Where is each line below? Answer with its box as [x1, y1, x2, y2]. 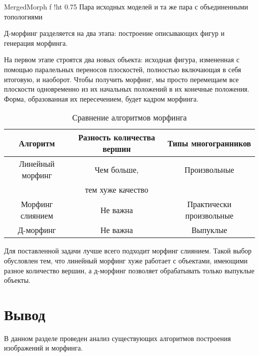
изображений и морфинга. [4, 343, 83, 353]
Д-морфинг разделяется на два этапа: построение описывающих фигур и [4, 28, 225, 38]
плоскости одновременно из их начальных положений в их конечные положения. [4, 84, 250, 94]
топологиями [4, 11, 43, 21]
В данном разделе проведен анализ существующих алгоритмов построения [4, 333, 231, 343]
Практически [187, 198, 232, 210]
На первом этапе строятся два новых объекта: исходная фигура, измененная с [4, 54, 240, 65]
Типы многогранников [167, 137, 251, 149]
